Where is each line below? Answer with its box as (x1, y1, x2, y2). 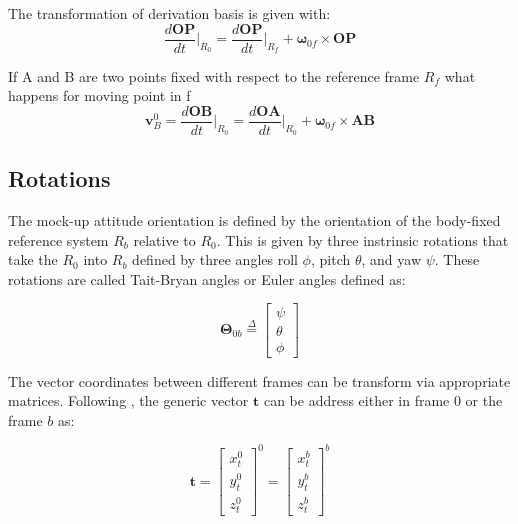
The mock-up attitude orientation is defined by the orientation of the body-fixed (8, 210, 501, 231)
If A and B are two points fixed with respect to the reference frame (8, 65, 420, 86)
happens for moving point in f (8, 85, 191, 106)
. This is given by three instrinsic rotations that (216, 229, 509, 250)
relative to (133, 229, 196, 250)
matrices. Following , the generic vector (8, 390, 249, 411)
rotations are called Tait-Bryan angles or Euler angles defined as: (8, 268, 406, 289)
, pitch (310, 249, 351, 270)
